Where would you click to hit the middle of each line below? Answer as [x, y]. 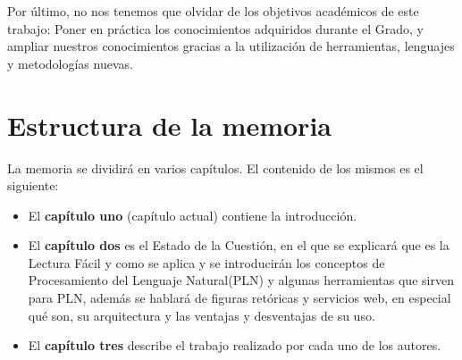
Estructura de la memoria [169, 125]
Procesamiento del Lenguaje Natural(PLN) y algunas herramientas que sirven [241, 280]
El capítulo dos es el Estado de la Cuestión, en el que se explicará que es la [239, 245]
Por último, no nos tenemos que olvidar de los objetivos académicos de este [213, 11]
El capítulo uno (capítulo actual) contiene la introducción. [193, 215]
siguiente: [33, 185]
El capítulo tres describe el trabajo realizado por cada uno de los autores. [235, 345]
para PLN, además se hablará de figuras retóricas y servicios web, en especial [239, 298]
